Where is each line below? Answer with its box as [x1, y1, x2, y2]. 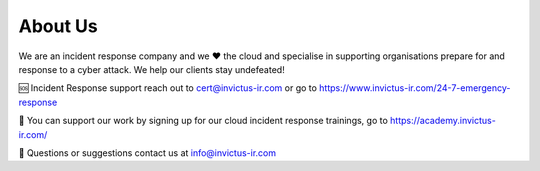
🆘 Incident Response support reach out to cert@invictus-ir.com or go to [18, 82, 317, 94]
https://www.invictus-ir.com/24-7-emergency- [318, 82, 511, 94]
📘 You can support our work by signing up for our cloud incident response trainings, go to [18, 115, 389, 127]
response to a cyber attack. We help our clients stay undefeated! [18, 63, 285, 75]
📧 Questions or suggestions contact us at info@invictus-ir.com [18, 146, 277, 159]
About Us [18, 15, 99, 37]
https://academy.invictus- [390, 115, 497, 127]
